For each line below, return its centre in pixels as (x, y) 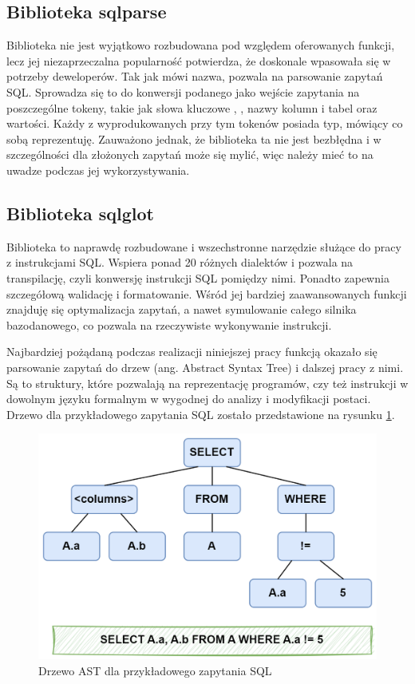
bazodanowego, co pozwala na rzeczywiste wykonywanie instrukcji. (169, 324)
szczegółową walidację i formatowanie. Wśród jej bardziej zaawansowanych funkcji (207, 293)
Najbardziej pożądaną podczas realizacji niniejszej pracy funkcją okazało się (192, 352)
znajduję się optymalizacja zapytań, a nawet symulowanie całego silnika (182, 309)
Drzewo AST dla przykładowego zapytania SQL (155, 670)
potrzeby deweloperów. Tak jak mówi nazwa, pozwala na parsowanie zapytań (195, 76)
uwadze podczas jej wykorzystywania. (98, 170)
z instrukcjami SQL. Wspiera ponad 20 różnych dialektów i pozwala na (180, 262)
